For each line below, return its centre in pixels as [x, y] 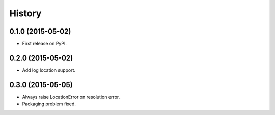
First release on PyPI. [45, 44]
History [25, 13]
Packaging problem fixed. [49, 104]
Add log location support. [49, 70]
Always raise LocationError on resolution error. [71, 97]
